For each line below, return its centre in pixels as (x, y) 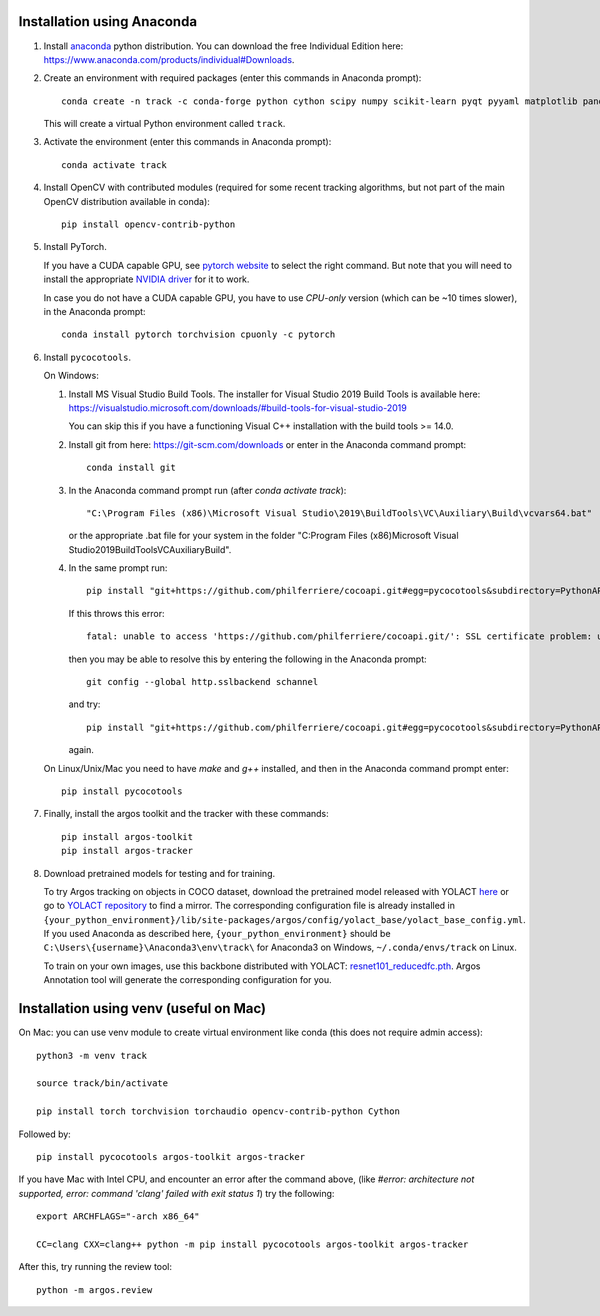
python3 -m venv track (92, 1055)
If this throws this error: (116, 613)
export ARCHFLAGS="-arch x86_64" (118, 1216)
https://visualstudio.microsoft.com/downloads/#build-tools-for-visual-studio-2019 (237, 407)
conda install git (131, 468)
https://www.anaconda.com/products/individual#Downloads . (169, 59)
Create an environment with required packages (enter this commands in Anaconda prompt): (232, 78)
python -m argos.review (94, 1289)
